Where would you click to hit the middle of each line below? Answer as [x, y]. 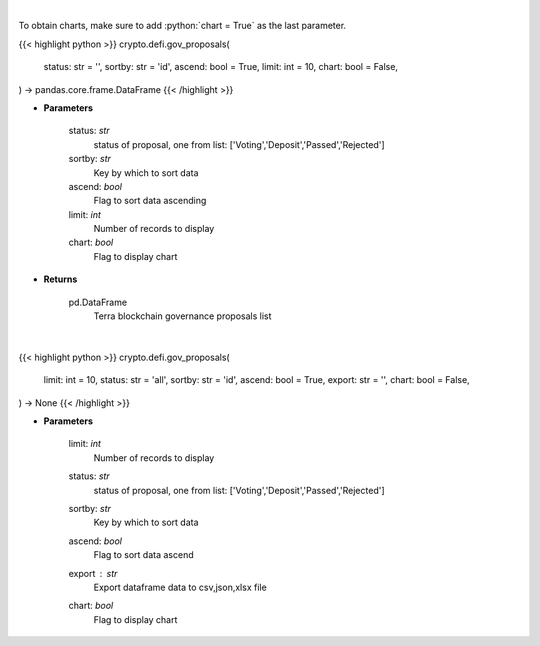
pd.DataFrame [98, 302]
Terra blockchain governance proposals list [182, 316]
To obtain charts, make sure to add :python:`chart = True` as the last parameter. [182, 26]
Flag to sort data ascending [150, 201]
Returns [60, 279]
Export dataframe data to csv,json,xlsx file [180, 587]
